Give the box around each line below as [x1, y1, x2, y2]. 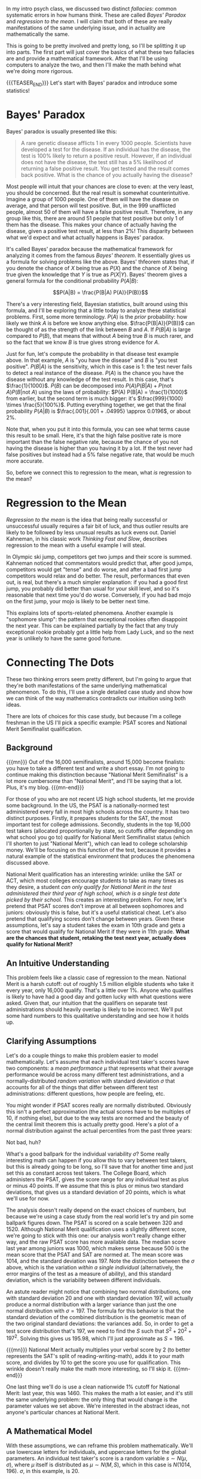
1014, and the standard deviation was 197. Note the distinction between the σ [6, 1257, 195, 1265]
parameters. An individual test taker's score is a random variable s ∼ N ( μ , [6, 1455, 188, 1462]
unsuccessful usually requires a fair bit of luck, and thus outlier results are [6, 522, 188, 530]
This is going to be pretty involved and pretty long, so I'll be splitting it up [6, 42, 186, 49]
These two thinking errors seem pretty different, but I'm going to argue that [6, 675, 191, 682]
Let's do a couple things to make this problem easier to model [6, 1052, 159, 1059]
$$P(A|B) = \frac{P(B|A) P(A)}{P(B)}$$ [53, 289, 148, 296]
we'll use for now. [6, 1195, 50, 1202]
